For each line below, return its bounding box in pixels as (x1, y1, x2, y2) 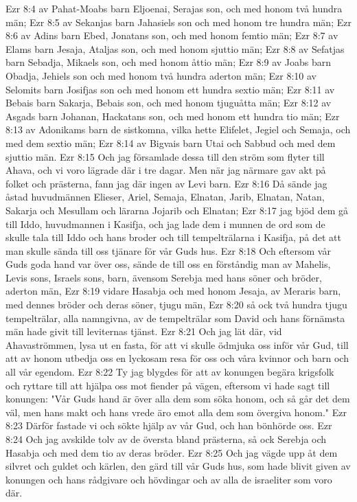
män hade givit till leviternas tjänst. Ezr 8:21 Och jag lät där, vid (5, 324, 282, 339)
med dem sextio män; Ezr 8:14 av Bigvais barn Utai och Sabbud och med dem (5, 135, 336, 150)
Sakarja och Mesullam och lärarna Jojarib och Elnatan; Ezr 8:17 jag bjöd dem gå (5, 203, 349, 217)
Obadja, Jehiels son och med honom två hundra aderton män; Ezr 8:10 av (5, 68, 316, 82)
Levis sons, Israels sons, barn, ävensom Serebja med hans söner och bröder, (5, 270, 322, 284)
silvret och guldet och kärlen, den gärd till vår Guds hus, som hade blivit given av (5, 459, 351, 473)
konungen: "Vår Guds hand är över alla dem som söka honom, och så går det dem (5, 391, 350, 406)
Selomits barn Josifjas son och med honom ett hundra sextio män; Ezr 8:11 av (5, 82, 335, 96)
